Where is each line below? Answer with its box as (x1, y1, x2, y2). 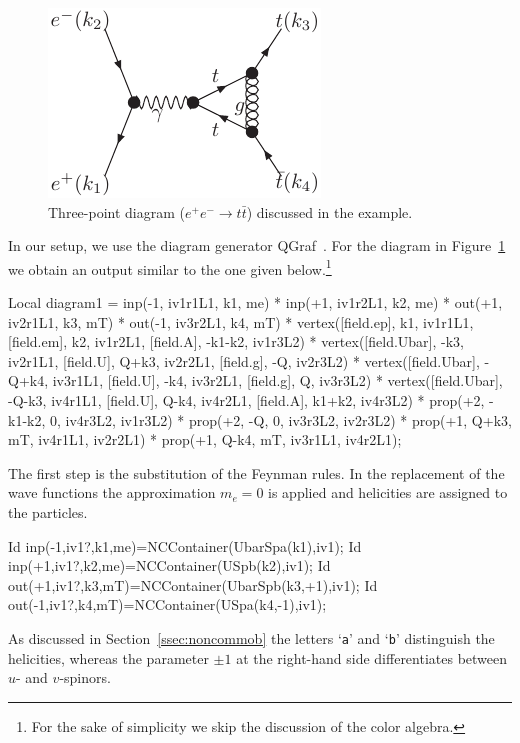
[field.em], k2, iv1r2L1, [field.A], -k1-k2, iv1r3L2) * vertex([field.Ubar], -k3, (8, 331, 464, 352)
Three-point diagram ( (48, 201, 185, 222)
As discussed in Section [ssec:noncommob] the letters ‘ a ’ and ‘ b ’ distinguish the (8, 627, 495, 648)
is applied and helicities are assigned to (268, 482, 508, 503)
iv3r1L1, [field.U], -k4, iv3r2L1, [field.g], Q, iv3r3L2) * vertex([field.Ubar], (52, 370, 503, 391)
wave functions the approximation (8, 482, 216, 503)
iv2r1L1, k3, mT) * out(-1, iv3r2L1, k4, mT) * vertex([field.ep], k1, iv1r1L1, (8, 311, 474, 332)
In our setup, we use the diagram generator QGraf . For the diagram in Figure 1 (8, 235, 506, 256)
